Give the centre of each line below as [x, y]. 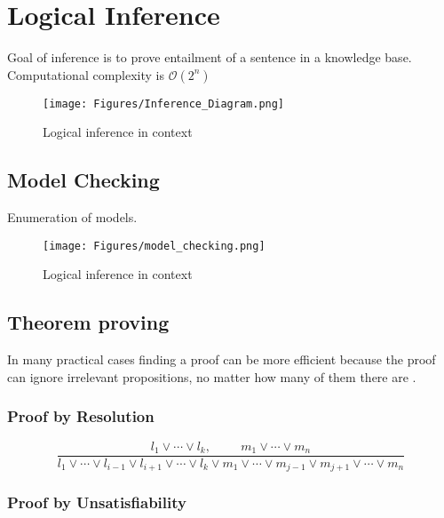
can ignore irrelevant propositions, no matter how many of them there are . [212, 376]
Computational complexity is [86, 74]
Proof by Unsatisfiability [97, 502]
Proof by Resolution [81, 416]
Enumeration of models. [72, 217]
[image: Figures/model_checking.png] [154, 246]
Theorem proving [88, 322]
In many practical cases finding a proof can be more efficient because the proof [222, 359]
